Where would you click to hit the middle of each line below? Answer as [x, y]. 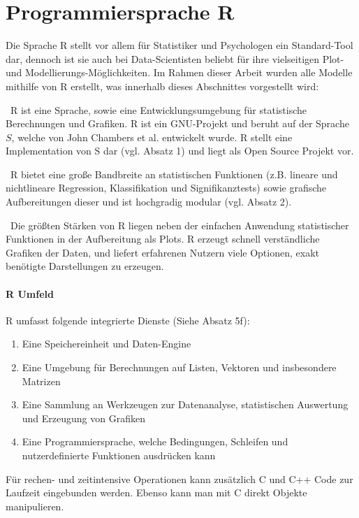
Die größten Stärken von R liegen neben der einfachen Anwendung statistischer [179, 225]
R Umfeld [30, 293]
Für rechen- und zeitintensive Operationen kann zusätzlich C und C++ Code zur [179, 479]
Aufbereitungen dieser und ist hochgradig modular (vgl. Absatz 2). [149, 202]
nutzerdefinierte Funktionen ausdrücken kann [119, 455]
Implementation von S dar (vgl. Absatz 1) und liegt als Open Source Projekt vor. [180, 151]
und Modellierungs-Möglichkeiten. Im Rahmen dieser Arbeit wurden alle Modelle [179, 72]
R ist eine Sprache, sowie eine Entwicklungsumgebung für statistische [159, 109]
